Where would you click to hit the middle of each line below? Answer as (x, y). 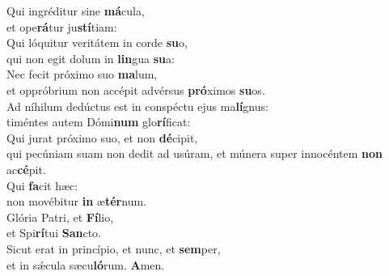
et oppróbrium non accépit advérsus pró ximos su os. (136, 89)
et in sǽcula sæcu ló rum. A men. (86, 264)
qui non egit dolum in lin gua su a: (91, 58)
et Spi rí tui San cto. (54, 233)
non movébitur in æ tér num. (76, 201)
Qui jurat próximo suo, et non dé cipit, (102, 137)
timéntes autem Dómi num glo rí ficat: (99, 122)
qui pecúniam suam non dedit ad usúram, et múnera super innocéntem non (194, 153)
